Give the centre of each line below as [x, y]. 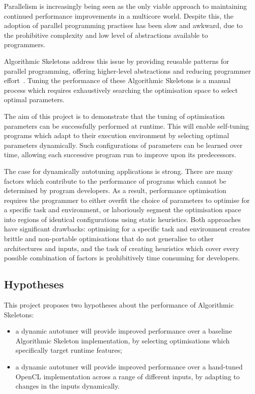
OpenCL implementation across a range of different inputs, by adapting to [127, 376]
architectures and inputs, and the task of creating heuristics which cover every [122, 248]
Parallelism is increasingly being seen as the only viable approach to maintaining [126, 6]
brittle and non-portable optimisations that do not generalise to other [109, 239]
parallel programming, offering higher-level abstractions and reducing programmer [127, 70]
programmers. [25, 44]
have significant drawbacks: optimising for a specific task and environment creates [127, 229]
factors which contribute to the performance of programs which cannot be [115, 181]
